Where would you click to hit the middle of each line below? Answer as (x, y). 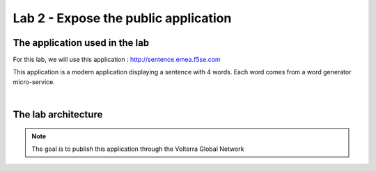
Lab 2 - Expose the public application (122, 18)
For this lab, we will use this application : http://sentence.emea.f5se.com (117, 60)
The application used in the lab (81, 43)
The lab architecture (58, 115)
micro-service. (34, 82)
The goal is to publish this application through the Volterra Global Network (138, 149)
